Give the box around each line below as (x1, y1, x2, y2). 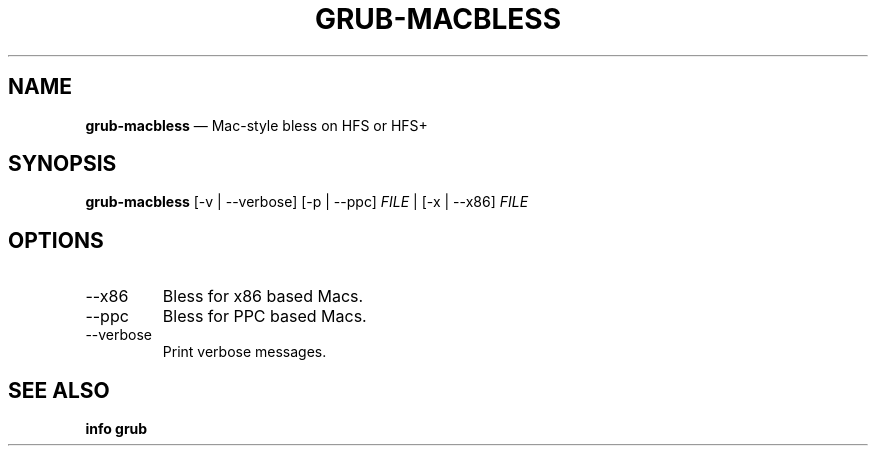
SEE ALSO (8, 377, 110, 403)
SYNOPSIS (8, 151, 117, 177)
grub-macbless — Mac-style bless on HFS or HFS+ (85, 116, 428, 134)
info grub (85, 420, 148, 438)
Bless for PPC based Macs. (162, 306, 367, 327)
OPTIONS (8, 227, 104, 253)
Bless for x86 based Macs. (162, 286, 364, 307)
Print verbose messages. (162, 343, 327, 361)
